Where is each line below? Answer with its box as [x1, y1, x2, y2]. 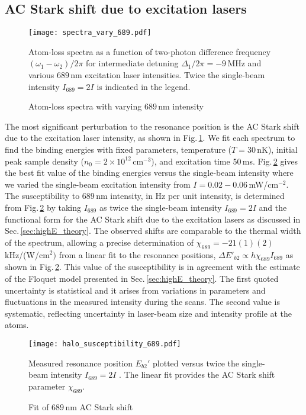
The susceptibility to [5, 189, 80, 202]
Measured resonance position [28, 356, 133, 369]
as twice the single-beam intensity [99, 201, 222, 213]
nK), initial [257, 143, 298, 156]
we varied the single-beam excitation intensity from [5, 178, 191, 190]
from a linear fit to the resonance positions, [59, 248, 216, 260]
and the [259, 201, 287, 213]
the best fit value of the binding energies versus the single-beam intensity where [5, 166, 294, 179]
